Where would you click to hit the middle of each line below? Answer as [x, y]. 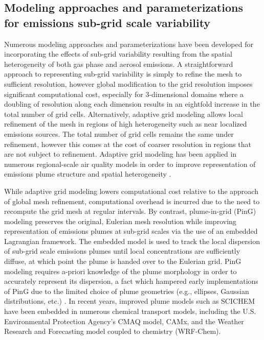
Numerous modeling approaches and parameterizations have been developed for [129, 44]
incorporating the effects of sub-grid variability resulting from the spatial [118, 54]
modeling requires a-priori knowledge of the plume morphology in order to [120, 271]
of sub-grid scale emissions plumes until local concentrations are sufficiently [122, 251]
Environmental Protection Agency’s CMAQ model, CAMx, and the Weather [124, 321]
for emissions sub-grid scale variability [107, 22]
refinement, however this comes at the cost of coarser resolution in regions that [128, 144]
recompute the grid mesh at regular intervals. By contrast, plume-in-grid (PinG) [130, 211]
